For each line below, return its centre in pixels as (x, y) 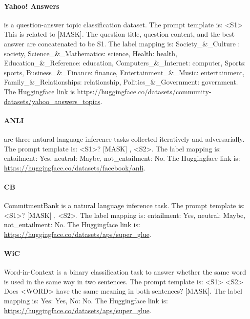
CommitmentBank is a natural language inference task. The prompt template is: (125, 205)
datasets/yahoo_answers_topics (52, 101)
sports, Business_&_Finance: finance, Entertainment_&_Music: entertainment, (124, 72)
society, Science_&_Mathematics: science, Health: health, (91, 53)
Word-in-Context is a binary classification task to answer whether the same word (125, 272)
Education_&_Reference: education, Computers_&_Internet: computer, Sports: (125, 63)
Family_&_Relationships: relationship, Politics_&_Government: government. (121, 82)
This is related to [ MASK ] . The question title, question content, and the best (119, 34)
